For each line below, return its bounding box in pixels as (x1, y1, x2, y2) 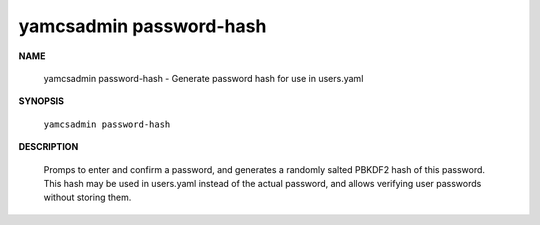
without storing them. (43, 191, 132, 204)
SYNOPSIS (18, 95, 65, 107)
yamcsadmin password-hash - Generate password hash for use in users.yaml (43, 72, 364, 84)
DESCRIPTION (18, 141, 79, 153)
